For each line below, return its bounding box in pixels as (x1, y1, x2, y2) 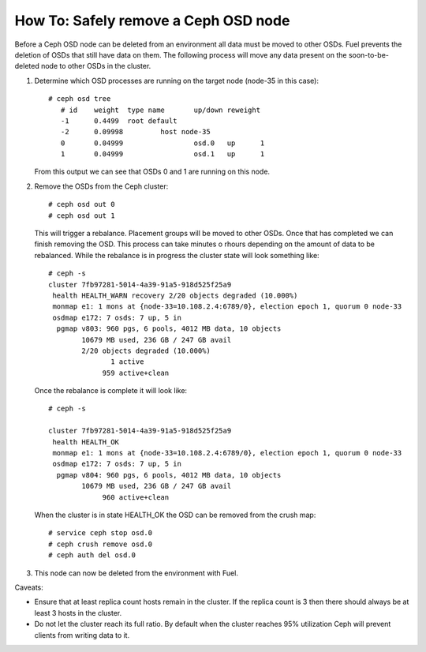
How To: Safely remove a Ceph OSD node (14, 12, 290, 29)
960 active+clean (102, 493, 170, 501)
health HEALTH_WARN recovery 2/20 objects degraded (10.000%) (52, 290, 298, 300)
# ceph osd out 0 (48, 200, 115, 209)
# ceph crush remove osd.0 (48, 539, 153, 549)
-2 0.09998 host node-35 (60, 127, 211, 137)
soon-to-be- (348, 50, 390, 59)
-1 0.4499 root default (60, 116, 177, 126)
